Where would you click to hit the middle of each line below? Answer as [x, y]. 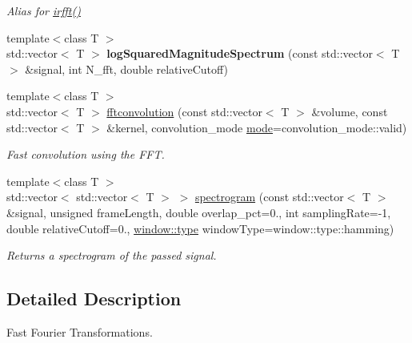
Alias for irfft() [44, 10]
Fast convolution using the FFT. [86, 154]
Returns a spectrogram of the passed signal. [112, 255]
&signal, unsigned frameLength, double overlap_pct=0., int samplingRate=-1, [199, 212]
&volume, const [350, 111]
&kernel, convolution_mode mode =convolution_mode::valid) [257, 127]
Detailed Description [94, 299]
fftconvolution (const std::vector [184, 111]
